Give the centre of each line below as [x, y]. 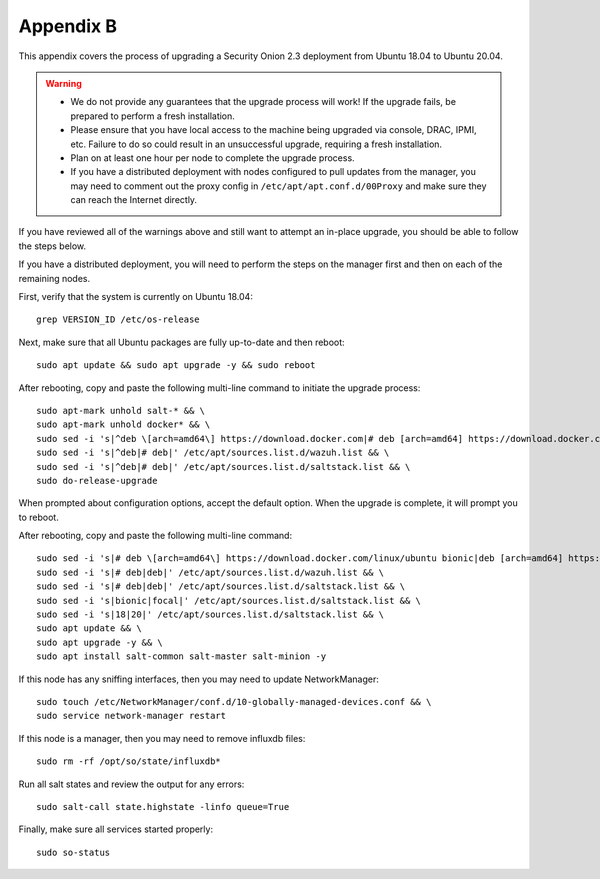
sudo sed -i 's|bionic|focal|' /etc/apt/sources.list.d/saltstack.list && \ [229, 600]
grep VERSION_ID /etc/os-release [118, 319]
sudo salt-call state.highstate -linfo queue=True [163, 806]
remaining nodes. [54, 278]
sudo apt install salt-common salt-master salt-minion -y [181, 656]
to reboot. [38, 517]
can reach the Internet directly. [134, 200]
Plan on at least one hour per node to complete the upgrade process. [212, 157]
